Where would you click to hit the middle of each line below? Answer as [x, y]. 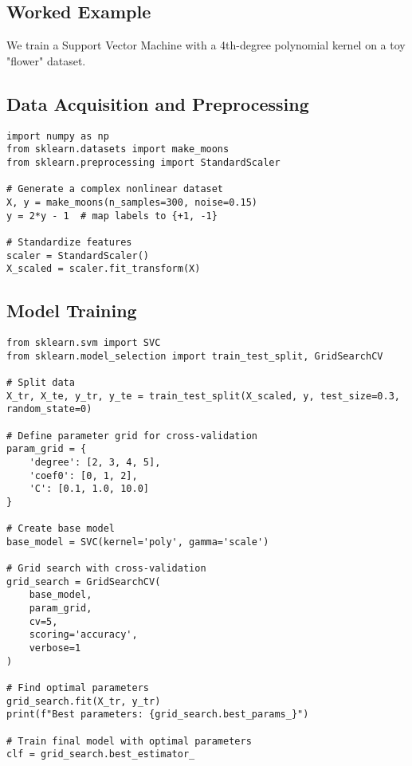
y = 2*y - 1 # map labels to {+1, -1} [112, 216]
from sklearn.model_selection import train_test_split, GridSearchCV [195, 356]
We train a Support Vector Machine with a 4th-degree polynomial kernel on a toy [206, 45]
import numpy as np [58, 136]
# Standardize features [69, 242]
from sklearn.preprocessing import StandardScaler [143, 162]
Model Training [72, 310]
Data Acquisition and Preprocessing [158, 103]
